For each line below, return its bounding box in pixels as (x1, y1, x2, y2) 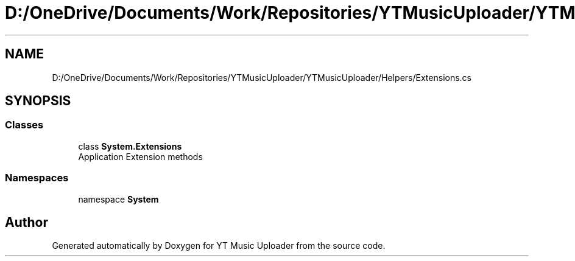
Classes (5, 119, 44, 131)
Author (5, 214, 48, 230)
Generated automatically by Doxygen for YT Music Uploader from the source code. (52, 240, 386, 251)
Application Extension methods (78, 151, 203, 162)
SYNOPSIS (5, 93, 71, 109)
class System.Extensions (78, 141, 182, 151)
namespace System (78, 193, 159, 204)
